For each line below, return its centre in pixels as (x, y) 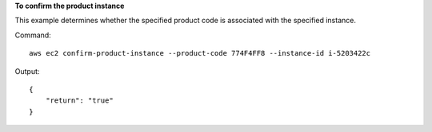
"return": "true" (79, 101)
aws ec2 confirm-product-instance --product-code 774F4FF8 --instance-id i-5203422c (200, 53)
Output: (27, 71)
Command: (33, 35)
